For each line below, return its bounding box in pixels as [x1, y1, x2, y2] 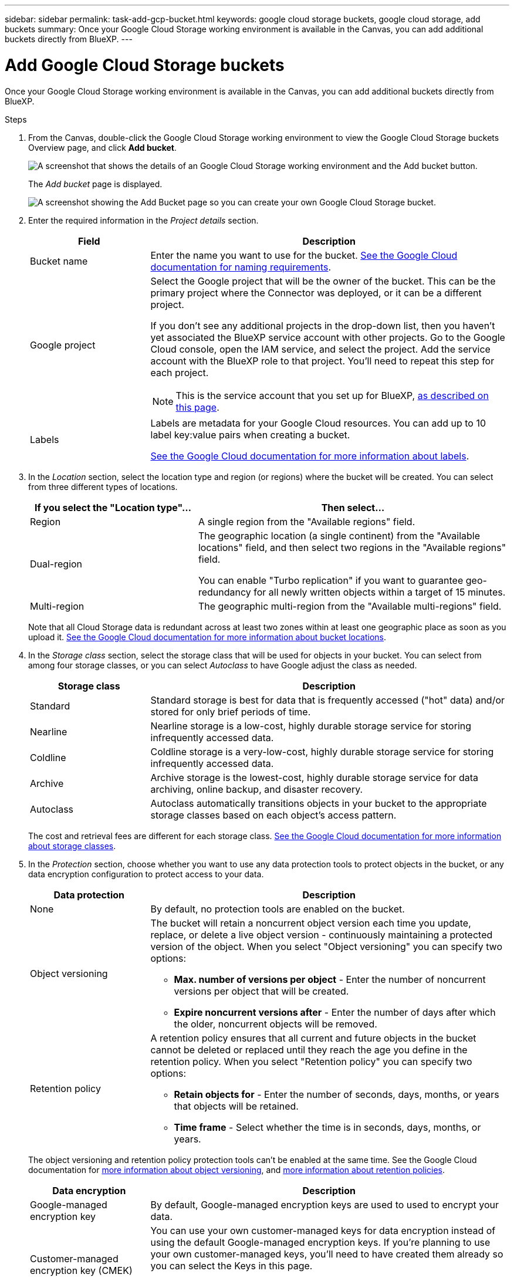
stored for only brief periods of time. [150, 705, 311, 718]
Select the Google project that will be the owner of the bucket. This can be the [150, 275, 496, 287]
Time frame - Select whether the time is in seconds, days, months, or [174, 1121, 481, 1133]
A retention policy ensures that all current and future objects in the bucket [150, 1032, 476, 1044]
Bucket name [30, 255, 88, 267]
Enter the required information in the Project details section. [28, 215, 259, 225]
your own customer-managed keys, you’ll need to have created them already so [150, 1248, 503, 1260]
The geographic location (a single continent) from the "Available [198, 529, 481, 542]
